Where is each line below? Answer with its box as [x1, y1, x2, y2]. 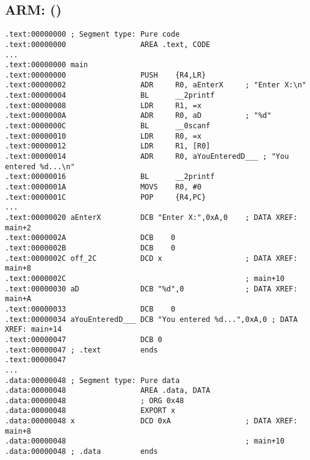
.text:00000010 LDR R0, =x [5, 131, 202, 141]
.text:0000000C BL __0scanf [5, 122, 211, 131]
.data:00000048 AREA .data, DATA [5, 386, 211, 395]
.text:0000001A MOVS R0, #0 [5, 183, 202, 192]
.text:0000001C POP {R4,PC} [5, 192, 206, 202]
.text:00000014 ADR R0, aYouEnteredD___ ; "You [5, 152, 289, 161]
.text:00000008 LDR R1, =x [5, 101, 202, 110]
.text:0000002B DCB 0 [5, 243, 176, 252]
